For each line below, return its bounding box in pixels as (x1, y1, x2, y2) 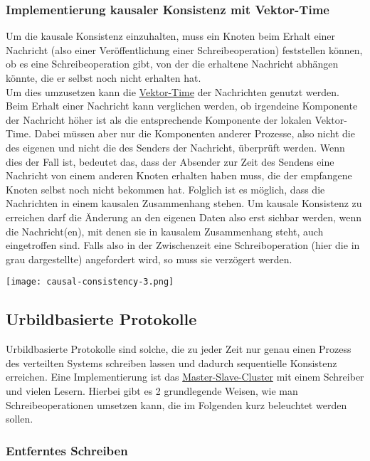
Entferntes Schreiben (6, 441, 128, 459)
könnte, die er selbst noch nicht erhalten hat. (6, 70, 201, 85)
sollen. (6, 411, 33, 426)
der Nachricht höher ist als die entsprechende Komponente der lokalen (6, 112, 312, 127)
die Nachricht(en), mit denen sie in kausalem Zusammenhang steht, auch (6, 223, 324, 238)
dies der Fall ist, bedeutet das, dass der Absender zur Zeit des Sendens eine (6, 154, 334, 169)
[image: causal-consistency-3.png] (6, 277, 174, 287)
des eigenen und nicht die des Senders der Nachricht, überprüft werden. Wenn (6, 139, 345, 154)
